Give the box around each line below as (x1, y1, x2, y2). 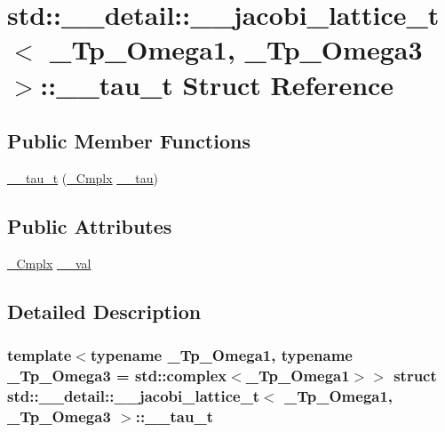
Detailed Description (7, 297, 202, 324)
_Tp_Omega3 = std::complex (7, 364, 227, 386)
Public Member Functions (7, 127, 250, 155)
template (7, 344, 72, 366)
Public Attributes (7, 212, 172, 239)
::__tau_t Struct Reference (40, 66, 394, 102)
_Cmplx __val (7, 253, 91, 272)
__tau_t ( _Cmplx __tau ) (7, 168, 158, 187)
